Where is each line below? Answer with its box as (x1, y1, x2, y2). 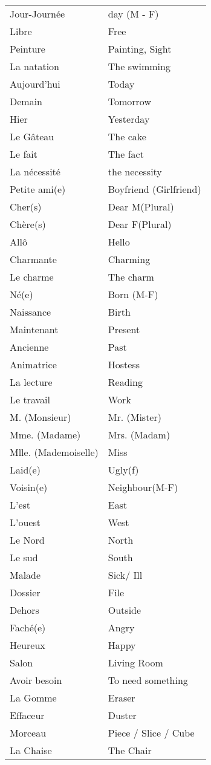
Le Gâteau (10, 129, 54, 143)
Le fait (10, 147, 38, 161)
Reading (108, 375, 143, 389)
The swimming (108, 59, 170, 73)
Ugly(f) (108, 463, 139, 477)
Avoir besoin (10, 673, 62, 687)
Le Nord (10, 533, 45, 547)
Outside (108, 603, 141, 617)
